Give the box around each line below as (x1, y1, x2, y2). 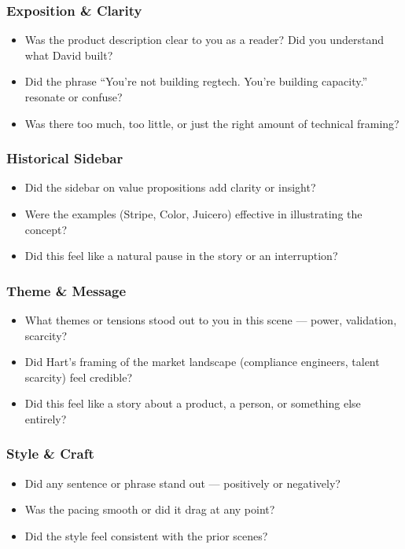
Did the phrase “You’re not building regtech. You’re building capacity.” (24, 73, 368, 90)
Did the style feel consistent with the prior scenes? (24, 527, 268, 544)
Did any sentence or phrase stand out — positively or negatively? (24, 474, 341, 491)
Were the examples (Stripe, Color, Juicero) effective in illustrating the (24, 206, 363, 221)
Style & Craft (6, 444, 94, 463)
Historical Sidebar (6, 148, 123, 168)
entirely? (24, 410, 67, 426)
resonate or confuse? (24, 89, 123, 104)
